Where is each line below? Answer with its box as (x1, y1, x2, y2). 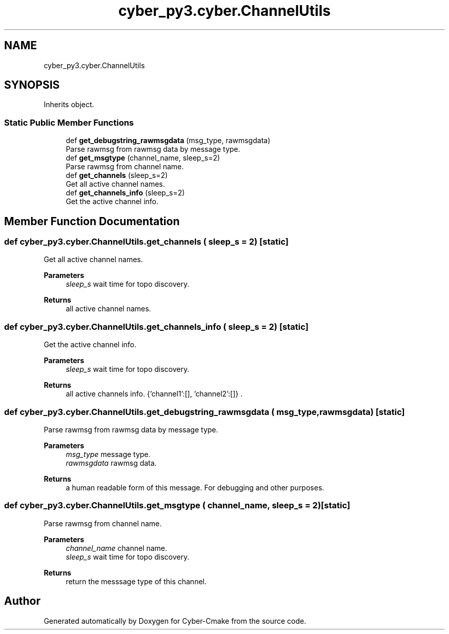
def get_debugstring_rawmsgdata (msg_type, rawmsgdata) (66, 136, 271, 145)
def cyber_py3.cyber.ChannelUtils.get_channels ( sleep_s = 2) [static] (4, 236, 289, 247)
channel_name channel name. (66, 543, 168, 552)
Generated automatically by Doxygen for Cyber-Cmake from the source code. (44, 616, 307, 625)
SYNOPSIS (4, 78, 60, 92)
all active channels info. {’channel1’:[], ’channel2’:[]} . (66, 389, 243, 399)
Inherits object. (44, 100, 94, 109)
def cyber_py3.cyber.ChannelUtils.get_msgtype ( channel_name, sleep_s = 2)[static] (4, 500, 351, 511)
